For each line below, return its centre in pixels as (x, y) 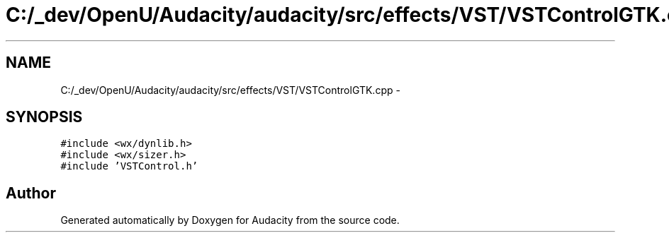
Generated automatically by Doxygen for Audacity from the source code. (230, 220)
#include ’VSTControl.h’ (129, 166)
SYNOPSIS (44, 117)
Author (31, 193)
